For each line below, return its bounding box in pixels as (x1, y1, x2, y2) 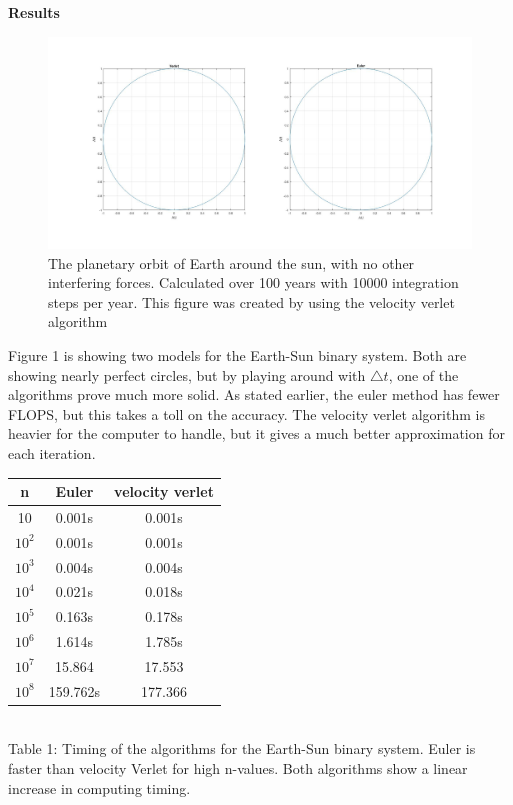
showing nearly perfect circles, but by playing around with (8, 364, 366, 385)
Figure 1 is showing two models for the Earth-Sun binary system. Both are (8, 344, 467, 365)
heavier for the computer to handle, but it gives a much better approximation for (8, 423, 505, 444)
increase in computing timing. (8, 777, 191, 798)
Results (8, 2, 60, 22)
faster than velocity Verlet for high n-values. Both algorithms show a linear (8, 758, 468, 779)
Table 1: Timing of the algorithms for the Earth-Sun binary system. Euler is (8, 738, 476, 759)
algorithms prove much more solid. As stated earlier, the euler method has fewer (8, 384, 500, 405)
